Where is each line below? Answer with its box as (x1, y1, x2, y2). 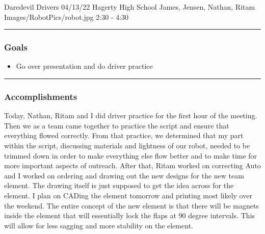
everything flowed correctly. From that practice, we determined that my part (4, 130, 244, 141)
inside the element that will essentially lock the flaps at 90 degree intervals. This (4, 210, 255, 221)
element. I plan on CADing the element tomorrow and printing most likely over (4, 190, 252, 200)
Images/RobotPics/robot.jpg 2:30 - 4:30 (4, 11, 129, 22)
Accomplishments (4, 90, 77, 102)
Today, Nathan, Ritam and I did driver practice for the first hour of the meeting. (4, 110, 257, 121)
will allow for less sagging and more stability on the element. (4, 220, 193, 230)
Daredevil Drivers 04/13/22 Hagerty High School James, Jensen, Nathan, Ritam (4, 2, 255, 12)
